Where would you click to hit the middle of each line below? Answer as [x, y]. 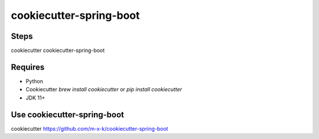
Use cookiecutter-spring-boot [67, 115]
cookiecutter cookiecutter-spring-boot [58, 51]
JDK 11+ [35, 98]
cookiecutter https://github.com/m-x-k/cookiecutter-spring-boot [89, 128]
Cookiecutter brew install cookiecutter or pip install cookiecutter [104, 90]
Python [35, 81]
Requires [28, 67]
